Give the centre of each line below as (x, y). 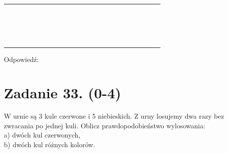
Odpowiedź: (21, 59)
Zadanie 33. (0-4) (62, 93)
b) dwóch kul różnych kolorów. (50, 144)
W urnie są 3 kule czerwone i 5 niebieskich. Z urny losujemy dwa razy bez (114, 115)
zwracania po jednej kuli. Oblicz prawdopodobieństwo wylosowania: (105, 125)
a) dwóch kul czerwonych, (42, 135)
